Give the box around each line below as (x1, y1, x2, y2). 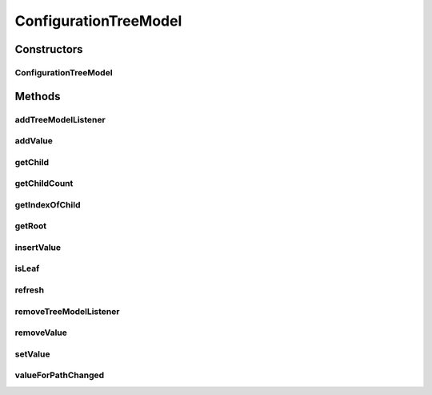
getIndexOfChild (14, 199, 81, 210)
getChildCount (14, 178, 74, 189)
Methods (14, 89, 61, 103)
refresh (14, 284, 44, 296)
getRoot (14, 220, 47, 232)
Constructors (14, 42, 83, 56)
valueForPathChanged (14, 369, 105, 381)
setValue (14, 349, 50, 360)
